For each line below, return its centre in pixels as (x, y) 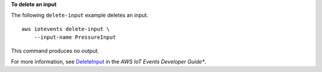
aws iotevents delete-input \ (66, 29)
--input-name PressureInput (75, 37)
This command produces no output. (55, 51)
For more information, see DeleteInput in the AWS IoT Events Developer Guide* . (109, 61)
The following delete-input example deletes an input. (80, 15)
